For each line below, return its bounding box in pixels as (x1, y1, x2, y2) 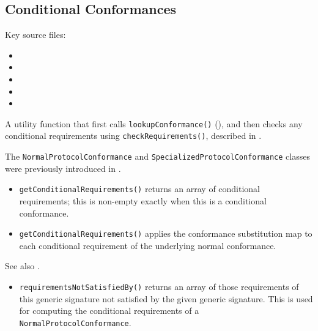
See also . (5, 259, 40, 272)
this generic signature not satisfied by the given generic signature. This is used (19, 292, 313, 305)
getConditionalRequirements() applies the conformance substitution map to (19, 227, 312, 240)
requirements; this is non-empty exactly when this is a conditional (19, 194, 267, 207)
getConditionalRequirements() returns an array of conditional (19, 182, 261, 195)
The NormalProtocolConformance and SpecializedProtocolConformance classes (5, 150, 310, 163)
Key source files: (5, 28, 66, 41)
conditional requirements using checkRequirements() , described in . (5, 129, 262, 142)
